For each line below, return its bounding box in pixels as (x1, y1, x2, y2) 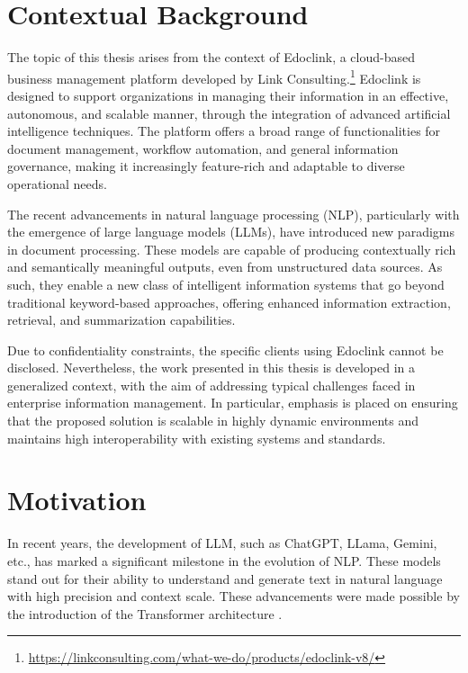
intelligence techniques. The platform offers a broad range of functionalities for (7, 121, 441, 140)
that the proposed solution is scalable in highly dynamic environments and (7, 411, 419, 430)
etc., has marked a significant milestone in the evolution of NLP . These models (7, 551, 441, 570)
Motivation (7, 481, 147, 518)
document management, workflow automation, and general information (7, 139, 399, 157)
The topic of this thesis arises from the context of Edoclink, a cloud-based (7, 48, 415, 67)
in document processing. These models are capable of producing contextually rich (7, 239, 456, 258)
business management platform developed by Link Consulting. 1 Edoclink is (7, 66, 421, 87)
